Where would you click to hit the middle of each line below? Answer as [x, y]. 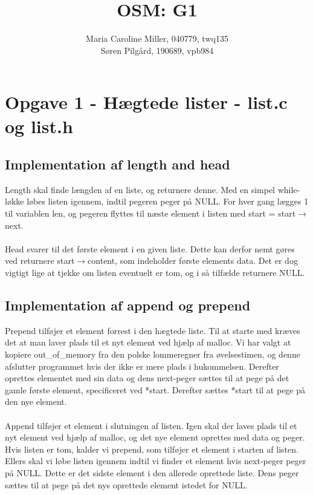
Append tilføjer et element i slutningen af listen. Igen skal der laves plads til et [151, 425]
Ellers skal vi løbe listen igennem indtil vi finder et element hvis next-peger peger [156, 461]
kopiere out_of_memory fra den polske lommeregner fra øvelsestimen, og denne [153, 354]
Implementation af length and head [118, 164]
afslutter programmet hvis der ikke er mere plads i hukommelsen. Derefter [142, 366]
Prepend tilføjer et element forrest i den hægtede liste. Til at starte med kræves [153, 330]
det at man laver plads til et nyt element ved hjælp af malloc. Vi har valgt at [148, 342]
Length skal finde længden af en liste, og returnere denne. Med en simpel [140, 189]
